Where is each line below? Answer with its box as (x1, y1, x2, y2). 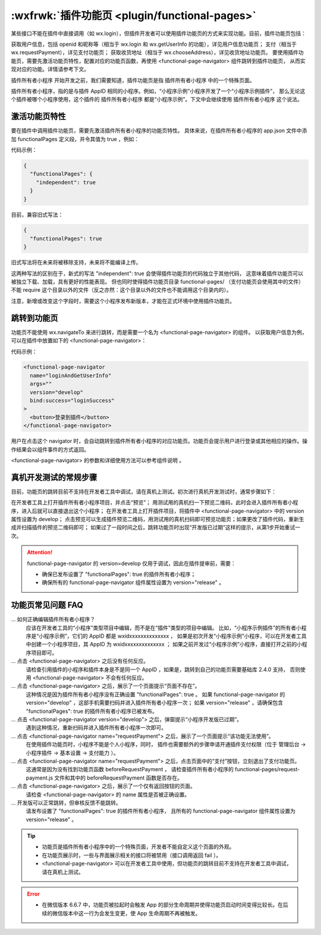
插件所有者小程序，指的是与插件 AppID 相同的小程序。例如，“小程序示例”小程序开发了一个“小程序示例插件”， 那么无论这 (11, 87, 306, 95)
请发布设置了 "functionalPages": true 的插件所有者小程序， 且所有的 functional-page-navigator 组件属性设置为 (26, 808, 296, 815)
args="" (30, 381, 52, 387)
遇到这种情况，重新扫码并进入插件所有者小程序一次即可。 (26, 724, 166, 731)
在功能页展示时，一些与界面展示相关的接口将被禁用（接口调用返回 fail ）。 (42, 852, 222, 859)
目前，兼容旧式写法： (11, 211, 64, 218)
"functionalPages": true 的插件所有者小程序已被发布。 (26, 708, 158, 715)
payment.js (26, 774, 53, 781)
